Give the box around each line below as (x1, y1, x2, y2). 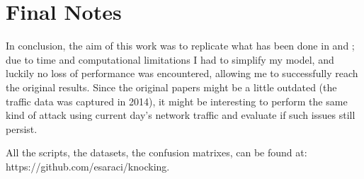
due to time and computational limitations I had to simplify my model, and (6, 52, 334, 67)
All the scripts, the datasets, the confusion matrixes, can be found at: (6, 145, 307, 160)
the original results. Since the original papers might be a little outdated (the (6, 79, 337, 94)
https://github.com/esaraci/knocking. (6, 158, 170, 173)
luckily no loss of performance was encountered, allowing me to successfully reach (6, 66, 358, 81)
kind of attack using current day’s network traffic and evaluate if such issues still (6, 108, 356, 122)
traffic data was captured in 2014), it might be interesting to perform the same (6, 93, 348, 108)
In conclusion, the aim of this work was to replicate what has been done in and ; (6, 38, 355, 53)
